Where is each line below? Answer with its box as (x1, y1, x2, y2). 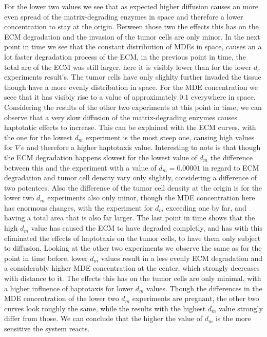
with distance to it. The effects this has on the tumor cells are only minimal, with (4, 273, 261, 284)
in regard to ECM (203, 162, 259, 173)
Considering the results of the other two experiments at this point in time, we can (4, 101, 262, 112)
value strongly (219, 303, 263, 313)
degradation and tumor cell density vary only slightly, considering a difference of (4, 172, 257, 183)
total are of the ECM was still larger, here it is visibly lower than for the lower (4, 61, 252, 72)
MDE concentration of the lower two (4, 293, 119, 304)
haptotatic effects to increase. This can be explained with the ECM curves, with (4, 122, 256, 133)
